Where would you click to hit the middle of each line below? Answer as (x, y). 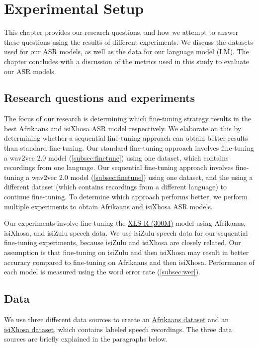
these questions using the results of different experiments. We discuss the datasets (129, 42)
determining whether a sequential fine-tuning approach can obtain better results (126, 138)
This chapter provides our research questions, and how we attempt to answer (121, 32)
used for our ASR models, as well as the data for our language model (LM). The (127, 51)
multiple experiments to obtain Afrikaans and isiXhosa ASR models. (108, 206)
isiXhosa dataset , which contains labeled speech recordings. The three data (118, 329)
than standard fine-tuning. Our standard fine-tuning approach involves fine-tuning (129, 148)
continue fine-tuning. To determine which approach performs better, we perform (126, 197)
